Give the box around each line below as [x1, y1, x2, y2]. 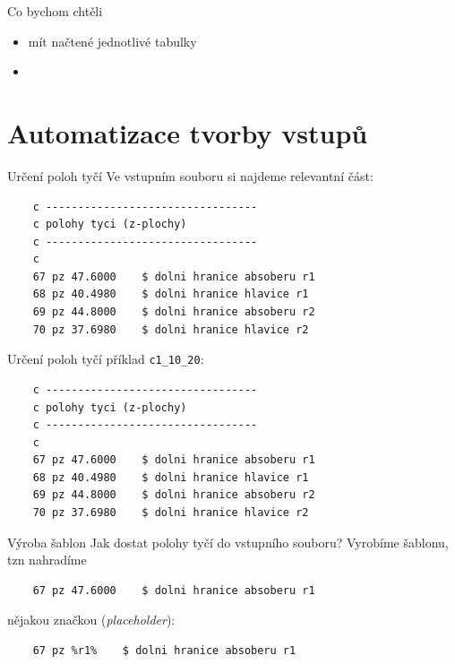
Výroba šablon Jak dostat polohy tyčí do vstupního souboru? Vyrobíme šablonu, [7, 532, 449, 551]
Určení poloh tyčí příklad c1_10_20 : [7, 349, 204, 368]
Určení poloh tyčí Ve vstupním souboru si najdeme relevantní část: [7, 166, 373, 185]
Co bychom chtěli [7, 2, 103, 20]
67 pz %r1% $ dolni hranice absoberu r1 [32, 644, 296, 658]
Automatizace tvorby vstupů [7, 114, 368, 151]
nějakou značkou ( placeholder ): [7, 610, 176, 629]
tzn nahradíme [7, 550, 87, 569]
